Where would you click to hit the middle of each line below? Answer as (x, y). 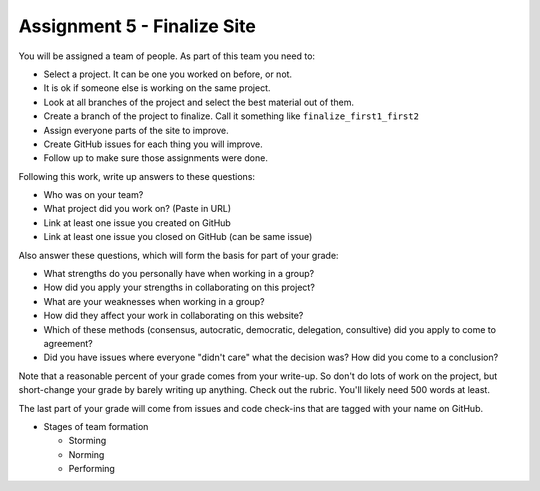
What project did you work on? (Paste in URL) (137, 209)
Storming (87, 441)
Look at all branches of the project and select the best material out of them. (199, 102)
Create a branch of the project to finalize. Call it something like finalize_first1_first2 (231, 116)
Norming (86, 454)
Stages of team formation (96, 426)
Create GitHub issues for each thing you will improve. (153, 144)
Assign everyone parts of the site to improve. (136, 130)
